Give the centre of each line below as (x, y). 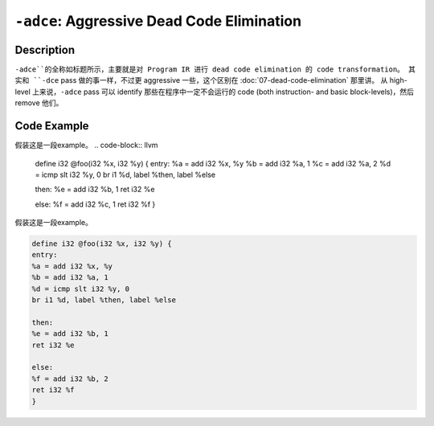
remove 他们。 (39, 103)
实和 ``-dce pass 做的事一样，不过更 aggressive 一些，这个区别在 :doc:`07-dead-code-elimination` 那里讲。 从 (201, 80)
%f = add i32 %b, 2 (70, 379)
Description (45, 49)
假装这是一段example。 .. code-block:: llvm (86, 145)
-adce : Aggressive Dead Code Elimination (158, 21)
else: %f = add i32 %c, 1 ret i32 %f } (95, 204)
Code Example (52, 126)
